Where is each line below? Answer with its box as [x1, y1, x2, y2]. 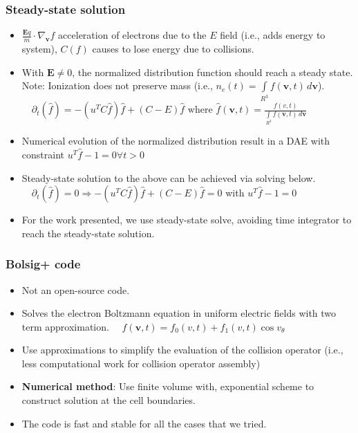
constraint [21, 147, 64, 161]
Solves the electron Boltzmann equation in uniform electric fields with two [21, 306, 337, 320]
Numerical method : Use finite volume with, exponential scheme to [21, 379, 314, 394]
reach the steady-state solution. [21, 225, 155, 240]
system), [21, 42, 57, 56]
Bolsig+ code [6, 255, 81, 273]
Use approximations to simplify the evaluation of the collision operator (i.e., [21, 342, 343, 357]
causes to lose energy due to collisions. [92, 42, 254, 56]
